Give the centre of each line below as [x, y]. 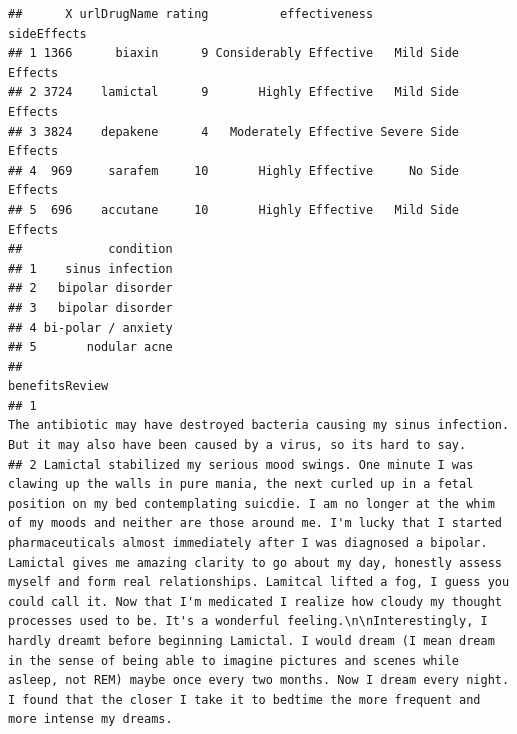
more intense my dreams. [90, 719]
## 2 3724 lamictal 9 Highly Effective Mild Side [234, 92]
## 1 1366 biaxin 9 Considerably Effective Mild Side [234, 53]
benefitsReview [58, 386]
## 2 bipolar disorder [90, 288]
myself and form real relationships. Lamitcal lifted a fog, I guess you [259, 582]
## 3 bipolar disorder [90, 307]
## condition [90, 249]
